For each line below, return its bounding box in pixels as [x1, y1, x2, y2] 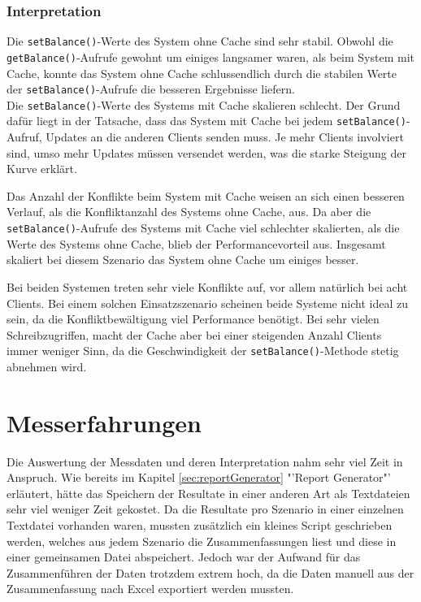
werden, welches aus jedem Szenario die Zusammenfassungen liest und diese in [7, 532, 397, 549]
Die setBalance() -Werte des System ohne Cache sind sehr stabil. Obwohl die [7, 32, 393, 50]
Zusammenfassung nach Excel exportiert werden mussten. [7, 580, 294, 597]
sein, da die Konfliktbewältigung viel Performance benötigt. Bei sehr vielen [7, 310, 380, 327]
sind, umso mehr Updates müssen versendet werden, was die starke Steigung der [7, 144, 406, 161]
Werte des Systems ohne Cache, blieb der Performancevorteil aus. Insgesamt [7, 235, 386, 252]
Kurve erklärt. [7, 160, 77, 177]
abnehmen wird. [7, 357, 87, 375]
